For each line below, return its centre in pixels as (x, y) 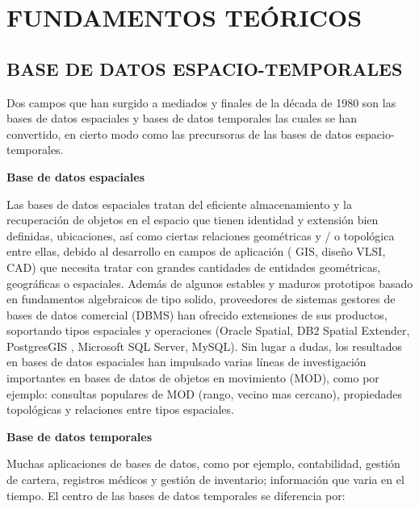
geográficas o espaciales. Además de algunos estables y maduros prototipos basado (210, 283)
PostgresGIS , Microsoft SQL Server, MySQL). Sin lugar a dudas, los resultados (204, 346)
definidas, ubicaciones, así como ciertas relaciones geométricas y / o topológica (201, 235)
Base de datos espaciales (76, 176)
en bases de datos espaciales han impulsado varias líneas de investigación (186, 362)
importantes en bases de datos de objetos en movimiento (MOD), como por (193, 378)
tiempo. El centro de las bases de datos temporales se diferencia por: (176, 495)
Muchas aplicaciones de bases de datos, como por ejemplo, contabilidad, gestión (203, 463)
